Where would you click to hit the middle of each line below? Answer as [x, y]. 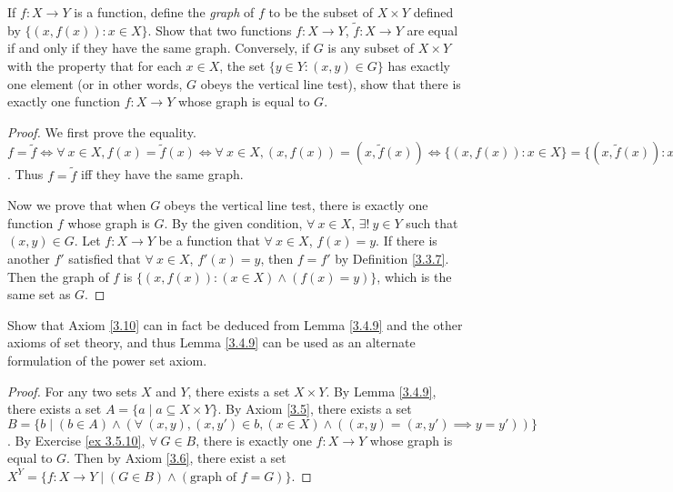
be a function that [209, 241]
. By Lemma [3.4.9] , [381, 391]
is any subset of [371, 48]
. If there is [407, 241]
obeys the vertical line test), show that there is [331, 83]
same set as [39, 294]
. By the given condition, [233, 222]
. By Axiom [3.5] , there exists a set [315, 409]
